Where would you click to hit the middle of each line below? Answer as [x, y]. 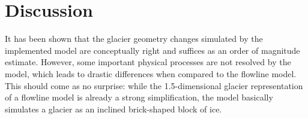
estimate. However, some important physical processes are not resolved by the [148, 62]
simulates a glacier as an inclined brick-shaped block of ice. [113, 109]
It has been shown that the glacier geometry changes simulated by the [134, 39]
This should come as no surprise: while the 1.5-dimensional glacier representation [154, 85]
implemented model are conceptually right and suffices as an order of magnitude [152, 50]
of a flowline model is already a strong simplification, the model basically [139, 97]
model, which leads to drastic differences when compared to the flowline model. [151, 73]
